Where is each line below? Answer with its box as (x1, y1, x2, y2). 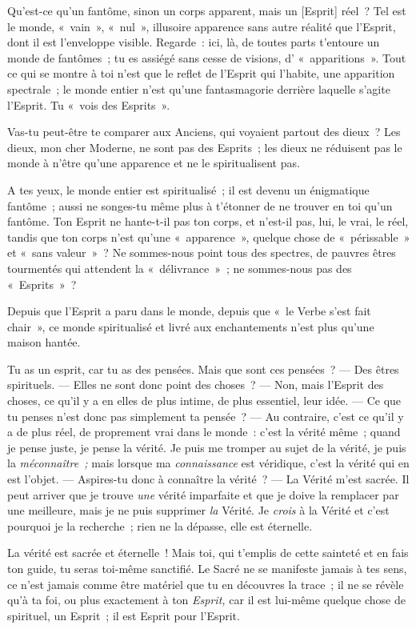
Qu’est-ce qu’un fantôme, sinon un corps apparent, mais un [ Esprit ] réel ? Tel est (7, 2, 406, 18)
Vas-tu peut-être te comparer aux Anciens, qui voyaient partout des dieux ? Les (7, 123, 401, 140)
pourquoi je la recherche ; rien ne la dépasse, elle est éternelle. (7, 517, 313, 534)
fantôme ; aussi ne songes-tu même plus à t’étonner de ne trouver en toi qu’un (7, 197, 393, 214)
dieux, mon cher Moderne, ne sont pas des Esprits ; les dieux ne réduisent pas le (7, 138, 402, 155)
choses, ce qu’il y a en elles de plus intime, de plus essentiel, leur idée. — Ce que (7, 392, 402, 409)
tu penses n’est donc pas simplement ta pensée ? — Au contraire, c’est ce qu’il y (7, 407, 404, 424)
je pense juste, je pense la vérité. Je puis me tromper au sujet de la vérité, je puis (7, 439, 406, 455)
